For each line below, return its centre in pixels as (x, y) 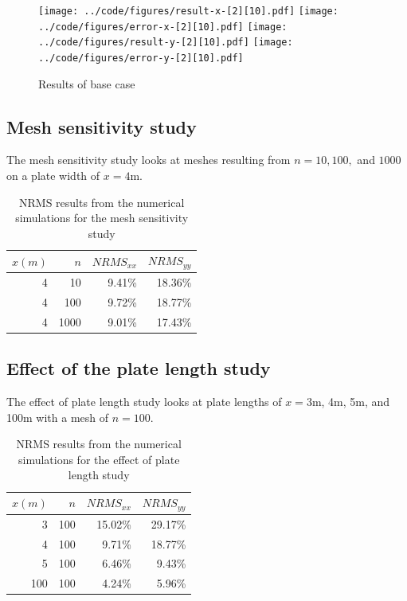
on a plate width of (53, 176)
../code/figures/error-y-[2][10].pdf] (141, 58)
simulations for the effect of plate (99, 459)
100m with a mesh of (58, 417)
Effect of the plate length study (139, 368)
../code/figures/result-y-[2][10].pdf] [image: (166, 43)
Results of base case (87, 83)
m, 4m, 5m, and (351, 402)
